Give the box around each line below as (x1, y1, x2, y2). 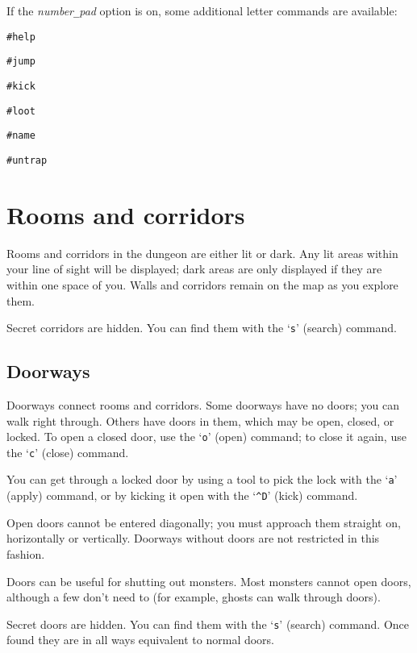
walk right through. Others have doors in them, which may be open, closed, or (6, 412, 394, 429)
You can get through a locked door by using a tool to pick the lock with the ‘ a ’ (6, 471, 398, 488)
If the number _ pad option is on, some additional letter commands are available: (6, 2, 398, 19)
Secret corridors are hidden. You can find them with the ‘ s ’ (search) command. (6, 319, 397, 336)
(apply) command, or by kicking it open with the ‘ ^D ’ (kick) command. (6, 487, 358, 504)
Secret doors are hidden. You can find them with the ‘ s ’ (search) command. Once (6, 615, 410, 632)
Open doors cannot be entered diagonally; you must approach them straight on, (6, 514, 401, 530)
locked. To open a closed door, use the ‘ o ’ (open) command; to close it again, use (6, 428, 407, 445)
